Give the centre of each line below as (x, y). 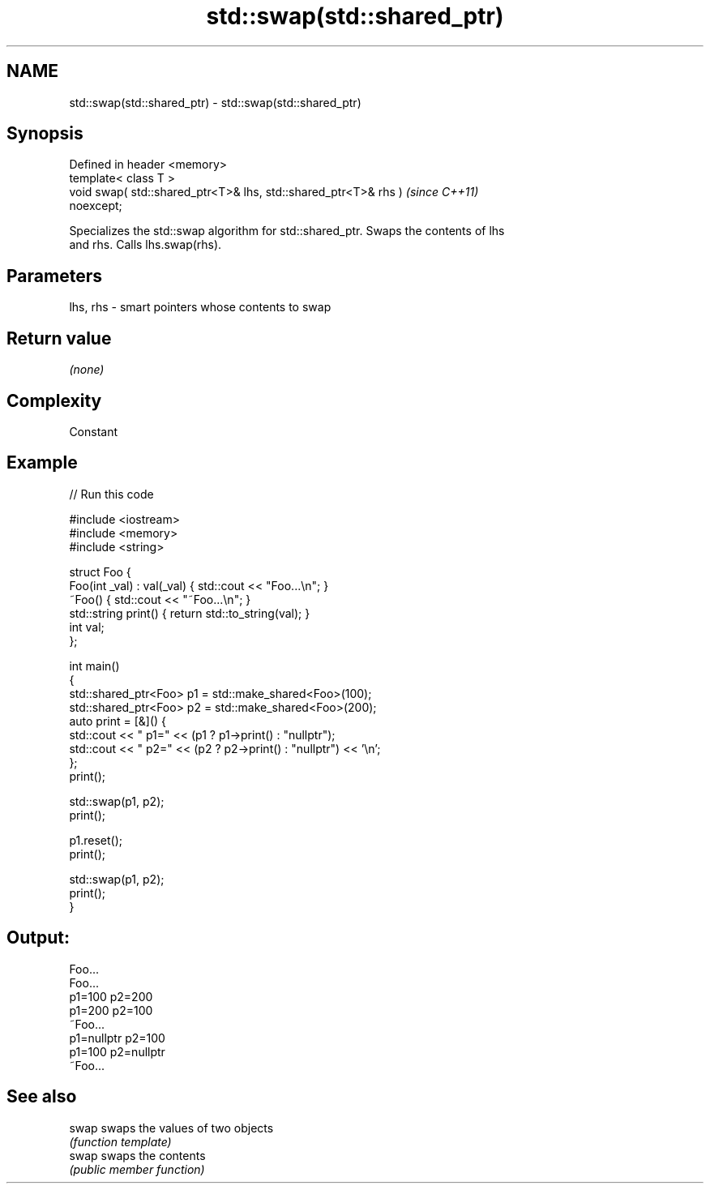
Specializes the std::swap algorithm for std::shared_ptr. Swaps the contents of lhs (287, 231)
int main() (94, 666)
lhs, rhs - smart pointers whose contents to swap (200, 307)
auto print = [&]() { (118, 721)
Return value (59, 338)
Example (42, 463)
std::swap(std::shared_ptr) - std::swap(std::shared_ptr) (215, 102)
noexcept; (96, 206)
